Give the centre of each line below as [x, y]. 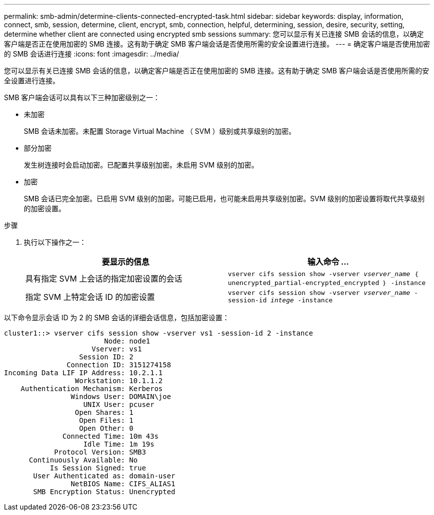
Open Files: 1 [106, 420]
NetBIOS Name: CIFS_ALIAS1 [123, 484]
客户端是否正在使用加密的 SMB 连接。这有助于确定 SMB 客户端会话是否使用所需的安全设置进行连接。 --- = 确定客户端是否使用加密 [217, 44]
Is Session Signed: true [98, 468]
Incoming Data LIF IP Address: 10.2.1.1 [83, 373]
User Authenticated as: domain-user [104, 476]
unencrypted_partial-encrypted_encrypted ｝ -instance [327, 283]
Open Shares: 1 [104, 412]
